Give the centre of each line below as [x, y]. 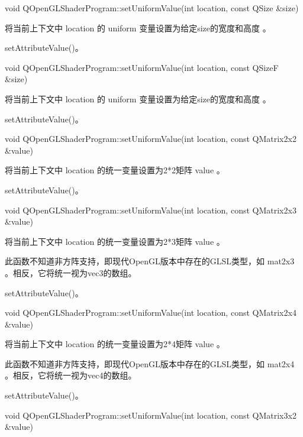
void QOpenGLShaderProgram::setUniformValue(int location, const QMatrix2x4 [151, 313]
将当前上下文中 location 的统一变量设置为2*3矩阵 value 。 [115, 241]
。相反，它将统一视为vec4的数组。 [71, 375]
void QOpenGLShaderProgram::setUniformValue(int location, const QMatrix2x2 [151, 139]
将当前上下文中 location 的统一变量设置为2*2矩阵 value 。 [115, 170]
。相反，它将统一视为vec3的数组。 [71, 272]
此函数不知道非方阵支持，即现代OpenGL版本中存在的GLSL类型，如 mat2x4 [150, 363]
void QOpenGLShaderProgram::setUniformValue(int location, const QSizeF [142, 67]
